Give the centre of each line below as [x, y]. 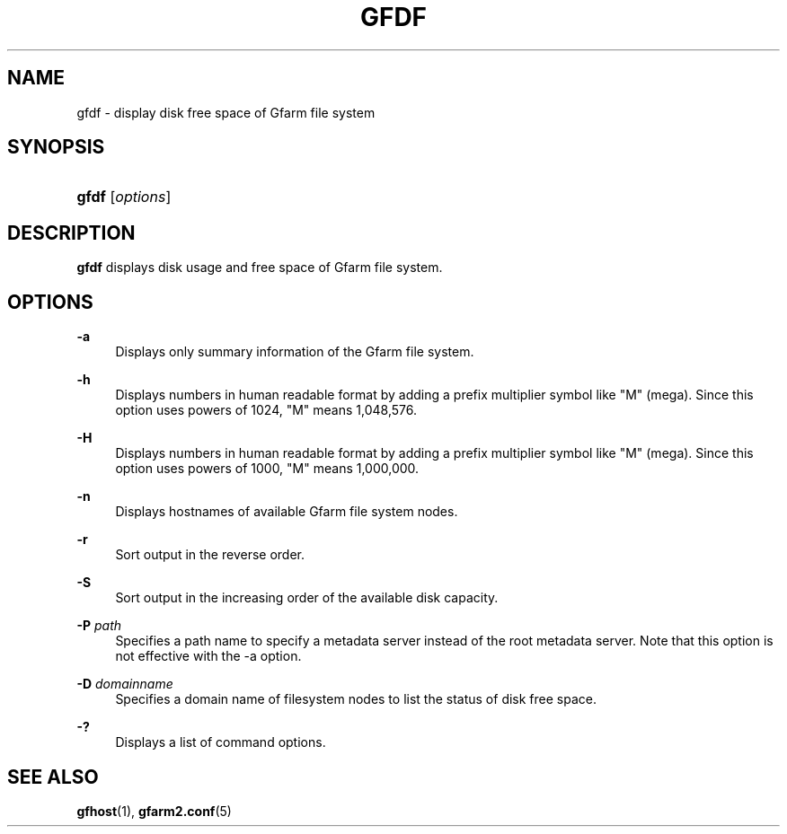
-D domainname [125, 684]
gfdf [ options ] [124, 197]
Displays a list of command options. [221, 742]
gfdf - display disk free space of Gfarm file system [226, 112]
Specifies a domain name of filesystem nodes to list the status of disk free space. [356, 699]
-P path [99, 626]
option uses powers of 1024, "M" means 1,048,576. [266, 410]
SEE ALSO [53, 777]
